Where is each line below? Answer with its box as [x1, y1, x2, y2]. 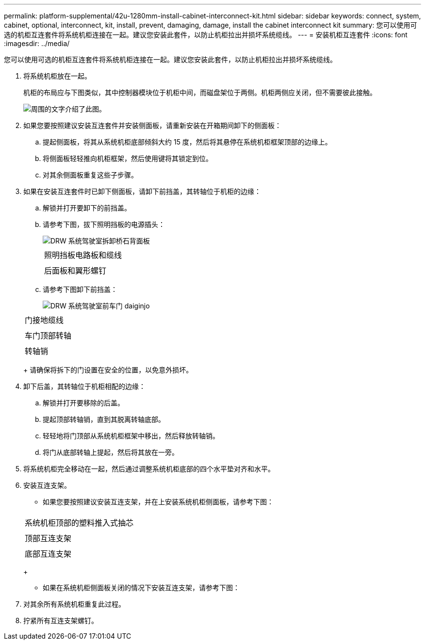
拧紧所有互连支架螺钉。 [23, 616, 98, 625]
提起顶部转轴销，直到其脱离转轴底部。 [43, 415, 165, 423]
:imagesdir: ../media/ [4, 39, 70, 48]
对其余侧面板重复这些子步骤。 [43, 171, 138, 179]
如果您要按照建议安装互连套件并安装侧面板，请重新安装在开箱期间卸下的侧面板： [23, 121, 281, 129]
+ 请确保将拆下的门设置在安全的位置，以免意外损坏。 [23, 366, 193, 374]
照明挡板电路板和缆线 [44, 250, 122, 260]
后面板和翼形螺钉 [44, 266, 107, 275]
